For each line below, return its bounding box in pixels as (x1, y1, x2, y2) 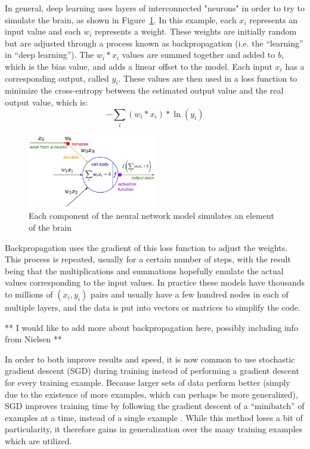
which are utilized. (5, 434, 72, 447)
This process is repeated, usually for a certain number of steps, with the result (5, 253, 291, 265)
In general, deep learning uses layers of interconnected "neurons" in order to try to (5, 2, 305, 14)
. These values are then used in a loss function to (118, 72, 297, 84)
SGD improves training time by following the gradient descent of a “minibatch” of (5, 400, 305, 412)
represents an (249, 13, 297, 26)
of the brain (29, 221, 72, 234)
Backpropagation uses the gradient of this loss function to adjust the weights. (5, 241, 288, 253)
